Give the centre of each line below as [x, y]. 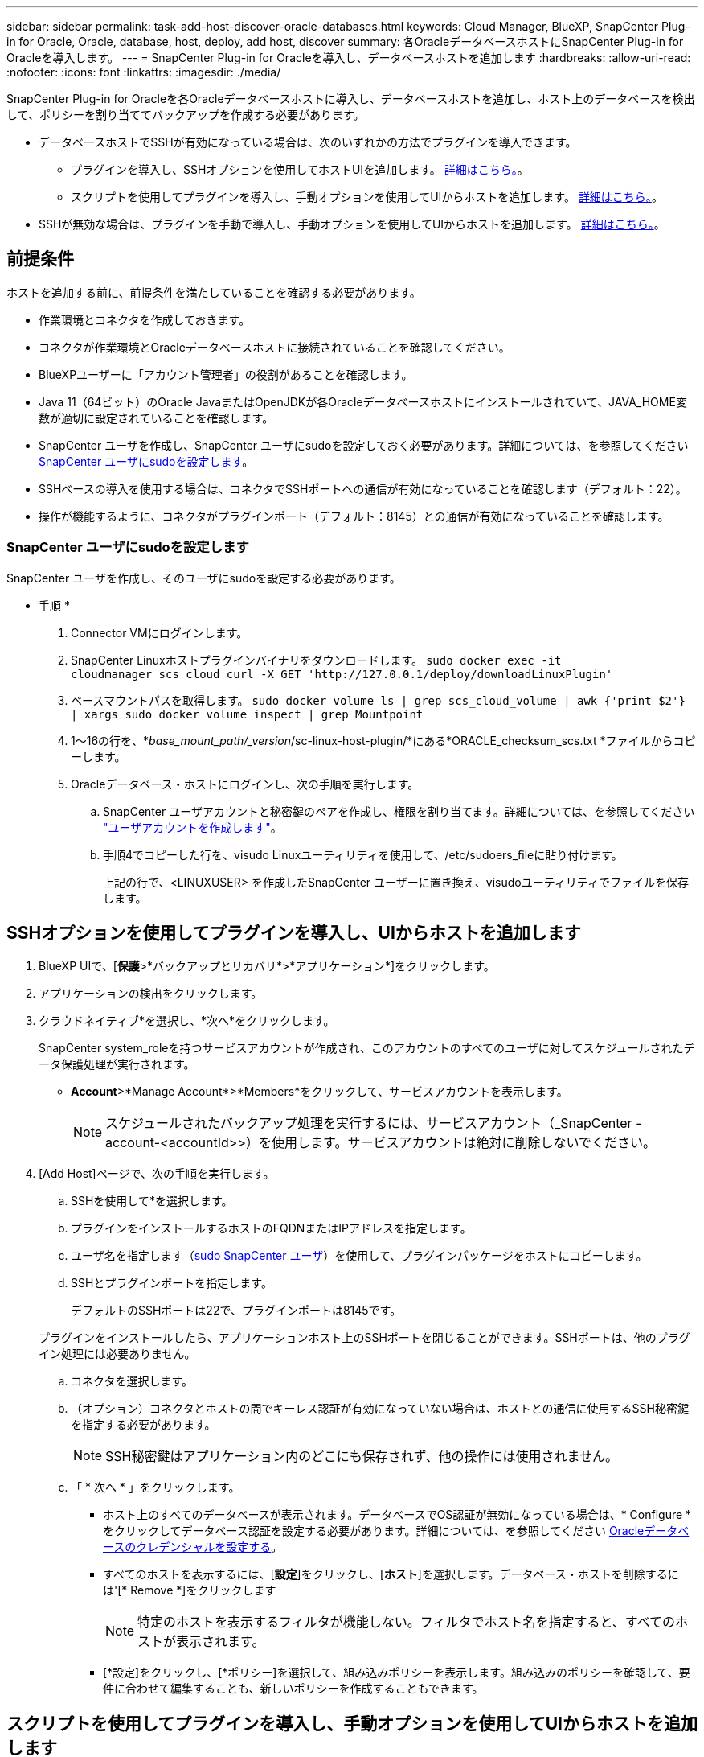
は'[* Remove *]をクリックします [190, 1590]
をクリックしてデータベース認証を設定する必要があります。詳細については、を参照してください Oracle [374, 1531]
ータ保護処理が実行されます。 [117, 1064]
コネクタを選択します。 [132, 1381]
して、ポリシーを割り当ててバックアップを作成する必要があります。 [186, 115]
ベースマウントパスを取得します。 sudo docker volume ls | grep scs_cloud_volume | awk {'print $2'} [378, 700]
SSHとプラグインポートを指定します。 [172, 1283]
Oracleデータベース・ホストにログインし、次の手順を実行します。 [245, 784]
